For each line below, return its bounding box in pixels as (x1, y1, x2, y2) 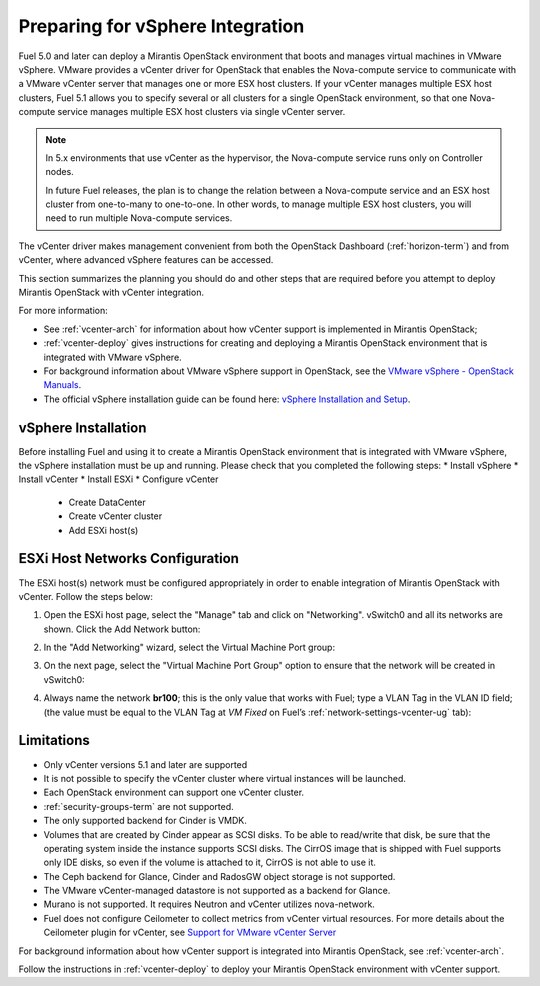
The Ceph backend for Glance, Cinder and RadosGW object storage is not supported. (43, 870, 396, 882)
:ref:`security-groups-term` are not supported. (43, 800, 234, 812)
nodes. (45, 166, 74, 178)
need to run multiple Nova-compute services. (45, 212, 233, 224)
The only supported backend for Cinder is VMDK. (43, 815, 247, 827)
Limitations (18, 732, 90, 749)
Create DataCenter (68, 496, 146, 508)
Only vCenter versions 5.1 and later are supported (43, 758, 248, 770)
